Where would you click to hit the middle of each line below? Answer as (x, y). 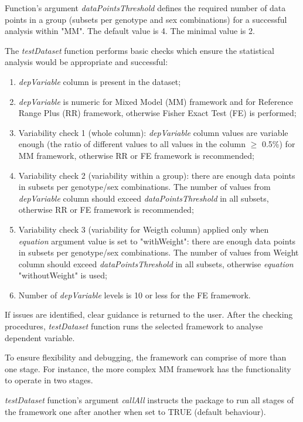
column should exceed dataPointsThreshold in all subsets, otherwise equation (156, 263)
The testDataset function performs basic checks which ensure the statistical (139, 50)
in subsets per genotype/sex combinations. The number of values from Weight (159, 252)
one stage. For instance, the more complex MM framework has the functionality (148, 368)
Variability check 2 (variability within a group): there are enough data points (157, 175)
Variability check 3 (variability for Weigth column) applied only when (144, 229)
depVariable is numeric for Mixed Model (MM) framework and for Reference (156, 101)
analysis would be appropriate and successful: (86, 62)
